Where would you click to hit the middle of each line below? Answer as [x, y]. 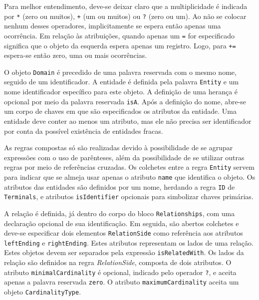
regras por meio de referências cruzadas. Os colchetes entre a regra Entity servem [129, 167]
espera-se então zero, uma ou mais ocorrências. [76, 55]
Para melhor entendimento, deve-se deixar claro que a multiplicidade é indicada [126, 6]
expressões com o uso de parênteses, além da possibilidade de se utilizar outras [124, 157]
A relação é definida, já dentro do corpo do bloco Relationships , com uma [120, 213]
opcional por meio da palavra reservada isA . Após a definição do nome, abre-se [125, 101]
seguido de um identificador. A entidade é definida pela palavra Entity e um [122, 82]
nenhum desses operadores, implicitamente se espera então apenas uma [113, 26]
